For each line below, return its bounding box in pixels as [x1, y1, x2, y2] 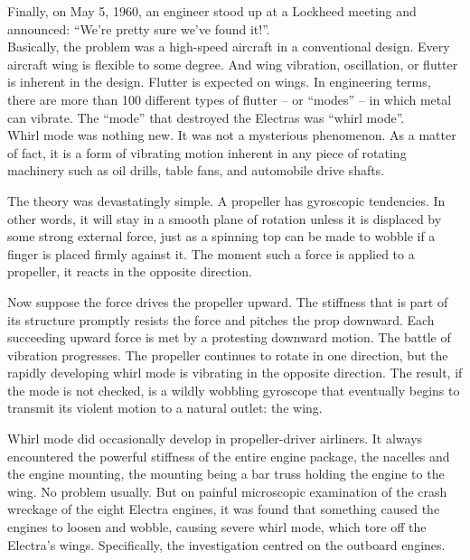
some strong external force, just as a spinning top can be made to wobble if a [7, 227, 436, 246]
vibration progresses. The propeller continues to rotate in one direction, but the [7, 345, 448, 364]
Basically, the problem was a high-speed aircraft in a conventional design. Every [7, 37, 450, 56]
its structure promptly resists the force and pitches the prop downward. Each [7, 310, 435, 329]
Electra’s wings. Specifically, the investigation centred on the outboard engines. [7, 535, 446, 554]
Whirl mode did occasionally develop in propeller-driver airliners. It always [7, 429, 423, 448]
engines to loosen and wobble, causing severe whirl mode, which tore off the [7, 518, 427, 537]
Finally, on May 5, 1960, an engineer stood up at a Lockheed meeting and [7, 2, 417, 20]
